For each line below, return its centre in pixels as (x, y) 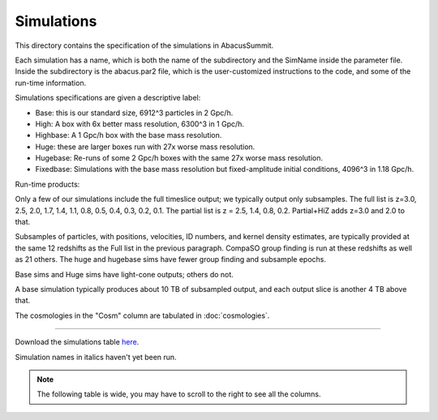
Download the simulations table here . (77, 342)
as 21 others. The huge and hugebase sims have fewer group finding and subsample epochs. (171, 259)
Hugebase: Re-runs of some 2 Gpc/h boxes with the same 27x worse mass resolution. (179, 158)
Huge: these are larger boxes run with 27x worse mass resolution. (145, 147)
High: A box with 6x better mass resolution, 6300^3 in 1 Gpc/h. (140, 124)
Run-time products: (47, 184)
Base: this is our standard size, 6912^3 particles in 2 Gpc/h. (134, 113)
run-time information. (51, 83)
